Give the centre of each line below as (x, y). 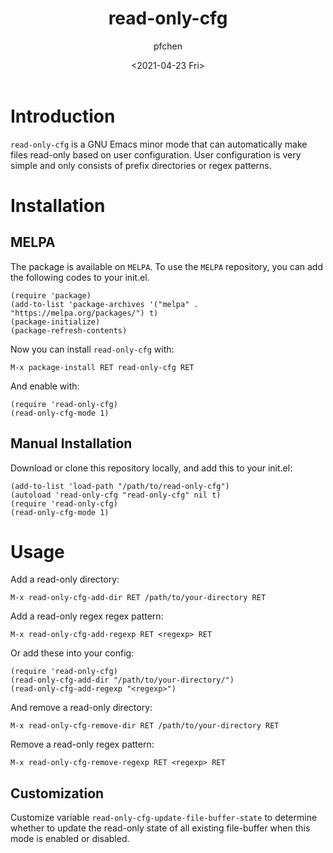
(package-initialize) (55, 322)
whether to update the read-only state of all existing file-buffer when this (160, 828)
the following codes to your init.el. (80, 277)
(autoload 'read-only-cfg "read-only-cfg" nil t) (116, 495)
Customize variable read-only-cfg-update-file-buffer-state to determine (164, 818)
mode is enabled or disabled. (70, 839)
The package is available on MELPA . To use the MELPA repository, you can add (166, 266)
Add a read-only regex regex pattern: (87, 616)
